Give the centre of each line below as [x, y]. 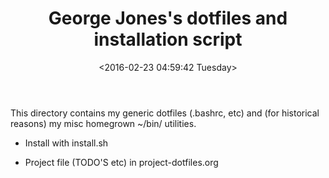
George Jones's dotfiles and [168, 18]
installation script [168, 39]
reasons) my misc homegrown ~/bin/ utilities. [103, 123]
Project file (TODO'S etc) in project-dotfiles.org [121, 162]
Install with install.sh [66, 143]
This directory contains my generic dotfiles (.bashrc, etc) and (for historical [165, 113]
